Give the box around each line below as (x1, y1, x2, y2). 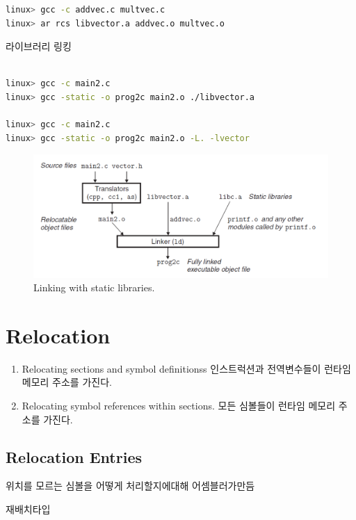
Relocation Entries (6, 446, 142, 467)
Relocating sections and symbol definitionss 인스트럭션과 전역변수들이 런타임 (22, 361, 351, 375)
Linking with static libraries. (33, 280, 155, 295)
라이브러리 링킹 (6, 39, 72, 54)
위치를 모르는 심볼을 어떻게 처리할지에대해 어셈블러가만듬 (6, 478, 255, 493)
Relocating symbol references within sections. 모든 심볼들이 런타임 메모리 (22, 398, 336, 413)
